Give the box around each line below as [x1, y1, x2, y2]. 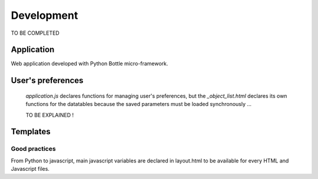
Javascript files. [11, 165, 50, 173]
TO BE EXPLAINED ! [25, 111, 74, 118]
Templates [11, 127, 51, 137]
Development [11, 9, 78, 22]
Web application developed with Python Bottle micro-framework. [11, 60, 168, 67]
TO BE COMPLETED [11, 29, 60, 37]
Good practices [11, 145, 56, 153]
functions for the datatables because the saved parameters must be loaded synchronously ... [25, 101, 252, 108]
